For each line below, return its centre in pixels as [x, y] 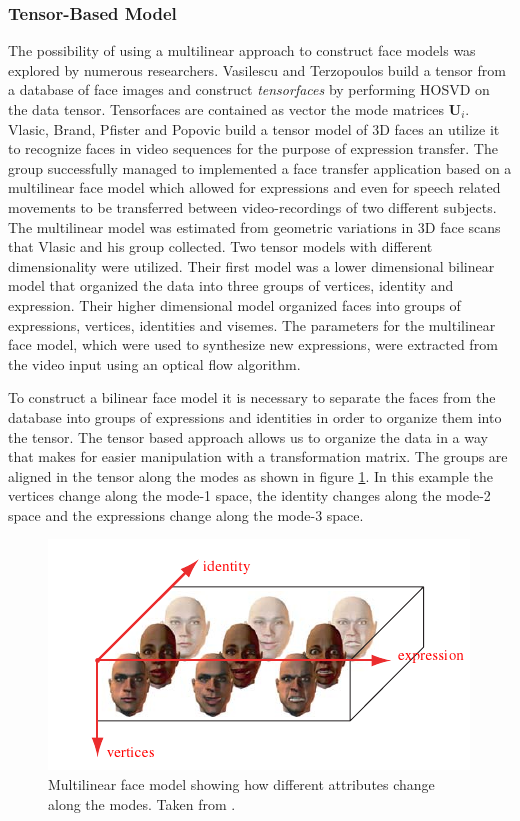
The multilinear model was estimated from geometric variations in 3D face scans [254, 226]
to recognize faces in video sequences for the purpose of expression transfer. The [253, 148]
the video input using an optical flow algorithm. [154, 363]
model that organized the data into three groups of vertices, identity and [231, 285]
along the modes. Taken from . [142, 803]
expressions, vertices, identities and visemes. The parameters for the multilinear [252, 324]
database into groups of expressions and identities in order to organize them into [255, 416]
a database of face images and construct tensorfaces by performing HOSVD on [249, 89]
